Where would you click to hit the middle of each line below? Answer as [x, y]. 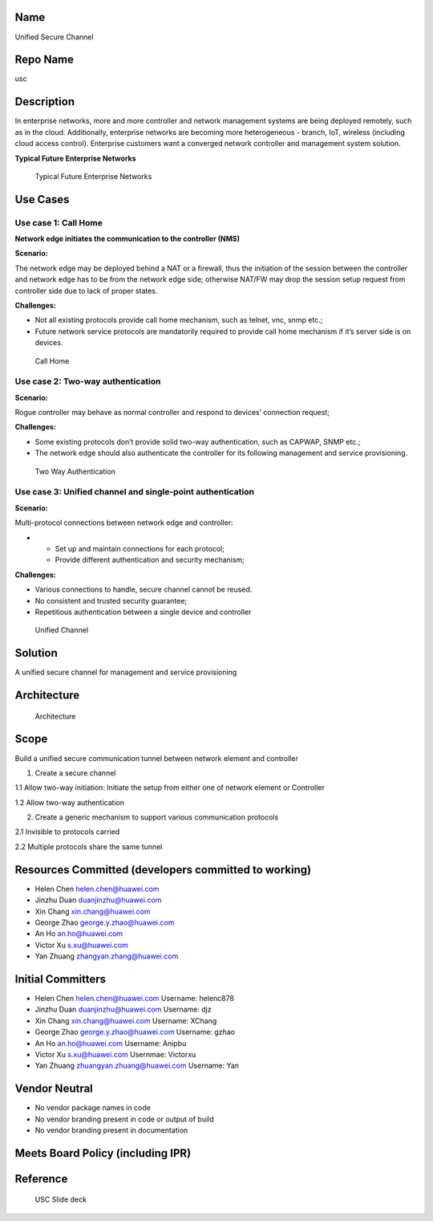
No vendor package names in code [93, 1108]
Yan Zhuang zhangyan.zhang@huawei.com [107, 956]
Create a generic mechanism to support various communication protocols [157, 817]
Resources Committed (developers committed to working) [163, 870]
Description [45, 102]
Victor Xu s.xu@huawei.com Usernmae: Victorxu [115, 1054]
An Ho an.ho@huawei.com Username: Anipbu [111, 1043]
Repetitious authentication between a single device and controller [143, 612]
